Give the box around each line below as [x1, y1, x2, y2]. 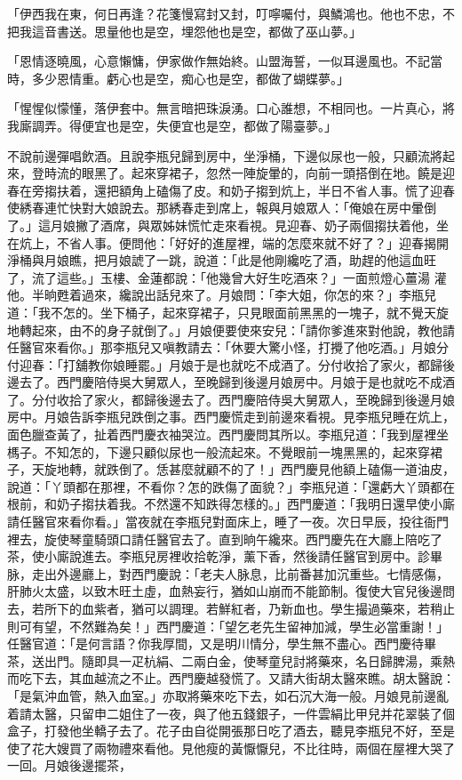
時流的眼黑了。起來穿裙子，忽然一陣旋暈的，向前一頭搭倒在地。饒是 [44, 164, 442, 182]
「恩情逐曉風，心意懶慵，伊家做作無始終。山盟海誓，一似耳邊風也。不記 [7, 52, 430, 70]
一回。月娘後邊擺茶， [7, 756, 131, 775]
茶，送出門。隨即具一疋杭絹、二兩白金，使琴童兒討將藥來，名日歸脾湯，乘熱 [7, 651, 455, 670]
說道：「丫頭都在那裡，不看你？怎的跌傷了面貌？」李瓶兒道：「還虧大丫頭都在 [7, 477, 455, 495]
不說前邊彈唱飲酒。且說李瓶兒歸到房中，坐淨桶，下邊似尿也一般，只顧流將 [7, 146, 442, 165]
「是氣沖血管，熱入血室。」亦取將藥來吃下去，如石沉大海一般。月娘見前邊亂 [7, 686, 449, 704]
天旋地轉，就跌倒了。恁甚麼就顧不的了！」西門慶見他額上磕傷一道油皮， [31, 460, 455, 478]
